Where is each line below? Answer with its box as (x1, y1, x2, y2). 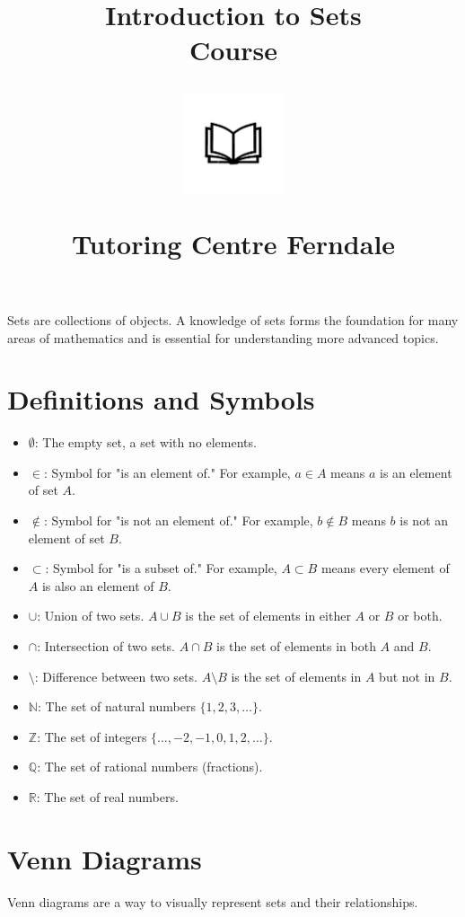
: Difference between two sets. (34, 666, 197, 685)
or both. (398, 606, 443, 625)
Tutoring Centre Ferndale (71, 225, 396, 261)
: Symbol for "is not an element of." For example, (43, 511, 313, 530)
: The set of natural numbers (37, 697, 196, 716)
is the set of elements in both (216, 637, 376, 655)
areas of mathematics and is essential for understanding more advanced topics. (7, 328, 439, 347)
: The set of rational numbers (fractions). (37, 757, 263, 776)
